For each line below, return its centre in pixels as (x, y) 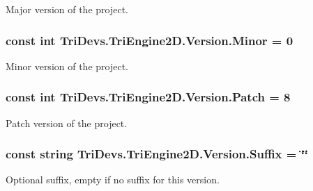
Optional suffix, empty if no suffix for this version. (113, 180)
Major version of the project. (67, 9)
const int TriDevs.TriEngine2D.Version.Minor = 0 (150, 40)
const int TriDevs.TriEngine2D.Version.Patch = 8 (148, 97)
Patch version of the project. (67, 123)
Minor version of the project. (67, 66)
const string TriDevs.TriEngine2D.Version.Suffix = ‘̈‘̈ (157, 154)
